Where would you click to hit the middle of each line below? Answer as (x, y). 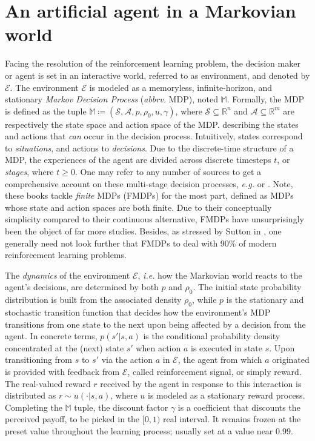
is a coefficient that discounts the (239, 407)
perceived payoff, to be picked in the (72, 419)
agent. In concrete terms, (51, 336)
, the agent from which (220, 360)
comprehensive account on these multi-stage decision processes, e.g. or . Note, (149, 183)
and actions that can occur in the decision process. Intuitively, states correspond (154, 136)
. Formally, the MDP (266, 99)
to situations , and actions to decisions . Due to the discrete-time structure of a (149, 148)
